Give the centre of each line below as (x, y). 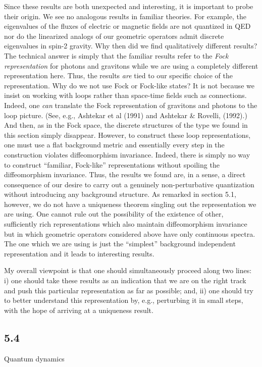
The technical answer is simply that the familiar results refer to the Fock (116, 55)
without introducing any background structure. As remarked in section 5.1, (120, 194)
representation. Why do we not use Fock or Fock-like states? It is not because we (129, 85)
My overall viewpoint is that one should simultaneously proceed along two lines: (128, 270)
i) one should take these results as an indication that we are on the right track (125, 280)
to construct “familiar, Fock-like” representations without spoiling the (112, 164)
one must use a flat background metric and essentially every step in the (114, 145)
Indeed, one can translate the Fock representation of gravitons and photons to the (131, 105)
